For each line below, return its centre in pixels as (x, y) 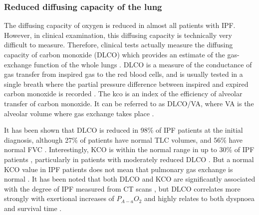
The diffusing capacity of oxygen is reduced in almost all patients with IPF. (120, 25)
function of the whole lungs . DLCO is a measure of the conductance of (143, 64)
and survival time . (33, 208)
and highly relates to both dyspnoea (199, 198)
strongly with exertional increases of (59, 198)
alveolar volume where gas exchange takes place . (79, 113)
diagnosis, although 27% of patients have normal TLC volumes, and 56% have (124, 139)
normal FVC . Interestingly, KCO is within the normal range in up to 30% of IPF (129, 149)
